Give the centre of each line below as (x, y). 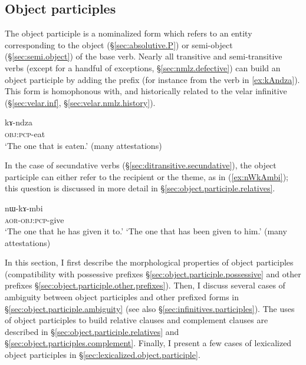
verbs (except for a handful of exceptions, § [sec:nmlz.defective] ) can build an (143, 67)
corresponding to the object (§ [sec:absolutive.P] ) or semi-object (119, 44)
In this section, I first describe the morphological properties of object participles (149, 262)
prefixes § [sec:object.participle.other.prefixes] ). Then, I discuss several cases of (145, 285)
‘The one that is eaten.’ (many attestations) (83, 145)
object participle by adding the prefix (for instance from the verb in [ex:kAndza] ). (152, 79)
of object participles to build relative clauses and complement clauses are (136, 320)
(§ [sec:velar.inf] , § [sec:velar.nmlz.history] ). (80, 102)
